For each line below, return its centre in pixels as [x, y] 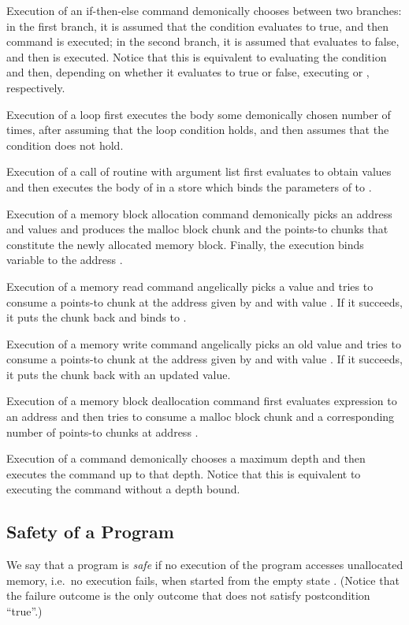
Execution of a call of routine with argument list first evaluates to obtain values [199, 171]
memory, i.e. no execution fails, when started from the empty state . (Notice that [203, 580]
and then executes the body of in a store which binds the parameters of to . [189, 186]
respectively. [36, 87]
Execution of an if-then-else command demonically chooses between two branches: [204, 10]
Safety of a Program [90, 532]
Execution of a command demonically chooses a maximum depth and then [186, 458]
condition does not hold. [65, 145]
